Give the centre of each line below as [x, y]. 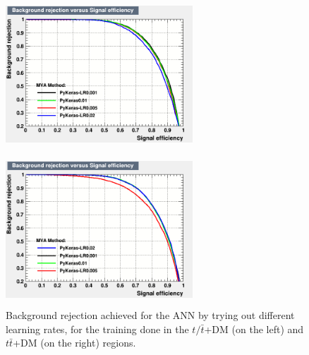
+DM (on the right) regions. [74, 343]
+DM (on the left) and [254, 329]
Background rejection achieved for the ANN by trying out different [150, 315]
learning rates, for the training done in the [97, 329]
